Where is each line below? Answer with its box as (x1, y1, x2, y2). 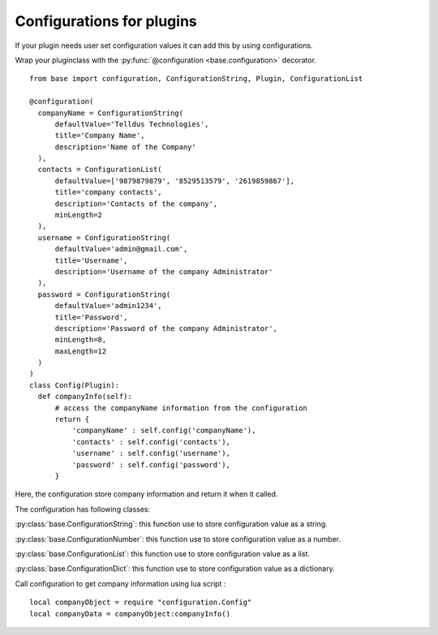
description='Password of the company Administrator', (54, 324, 277, 333)
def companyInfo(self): (37, 392, 133, 401)
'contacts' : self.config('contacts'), (71, 437, 231, 446)
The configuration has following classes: (15, 504, 151, 514)
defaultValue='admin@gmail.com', (54, 244, 188, 254)
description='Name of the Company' (54, 142, 196, 152)
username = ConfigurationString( (37, 233, 171, 242)
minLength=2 (54, 211, 103, 220)
